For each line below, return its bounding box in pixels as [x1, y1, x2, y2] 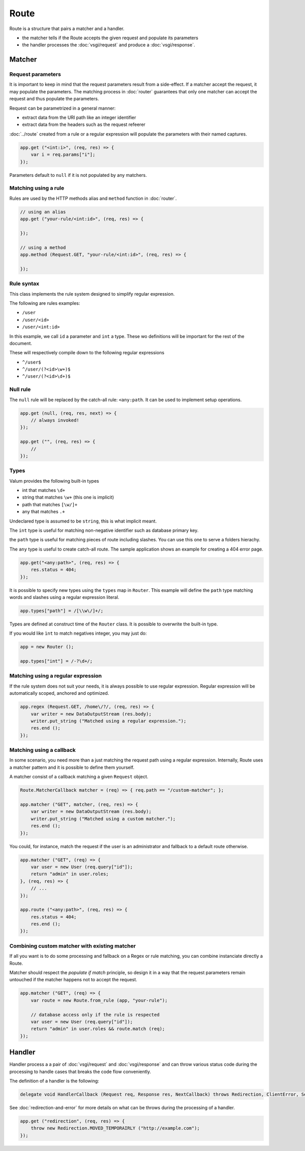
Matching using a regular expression [9, 672, 102, 679]
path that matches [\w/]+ [22, 501, 78, 507]
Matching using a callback [9, 747, 76, 754]
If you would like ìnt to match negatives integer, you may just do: [9, 630, 147, 637]
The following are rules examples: [9, 300, 80, 306]
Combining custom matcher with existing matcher [9, 942, 136, 949]
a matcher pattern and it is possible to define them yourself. [9, 764, 135, 770]
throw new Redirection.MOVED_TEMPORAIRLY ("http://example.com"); [30, 1126, 200, 1131]
